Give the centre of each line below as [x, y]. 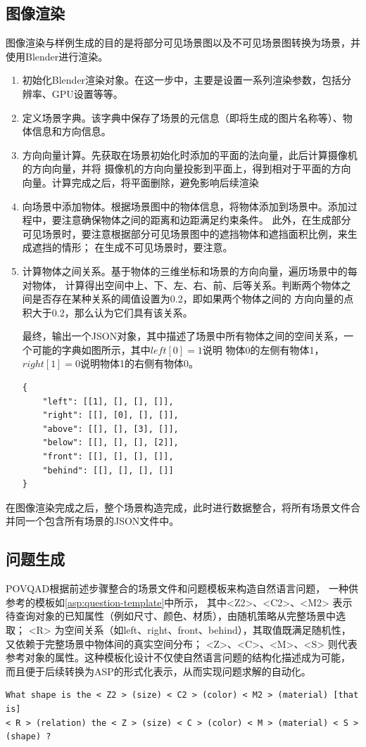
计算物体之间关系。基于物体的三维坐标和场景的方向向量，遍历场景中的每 [190, 270]
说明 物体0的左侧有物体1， [263, 349]
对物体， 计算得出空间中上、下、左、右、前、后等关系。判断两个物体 [182, 285]
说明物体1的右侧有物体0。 [140, 363]
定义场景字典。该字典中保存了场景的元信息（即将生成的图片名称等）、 [182, 117]
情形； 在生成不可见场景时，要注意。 [147, 247]
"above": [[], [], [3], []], [111, 429]
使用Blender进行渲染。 [57, 56]
